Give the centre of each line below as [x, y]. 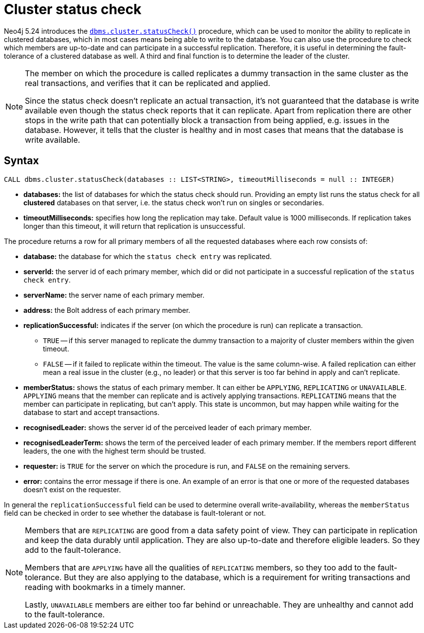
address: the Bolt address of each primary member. [107, 310]
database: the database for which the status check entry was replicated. [148, 256]
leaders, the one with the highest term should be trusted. [115, 451]
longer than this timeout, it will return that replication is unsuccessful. [134, 226]
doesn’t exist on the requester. [72, 489]
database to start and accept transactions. [91, 412]
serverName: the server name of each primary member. [114, 295]
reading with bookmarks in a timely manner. [105, 587]
